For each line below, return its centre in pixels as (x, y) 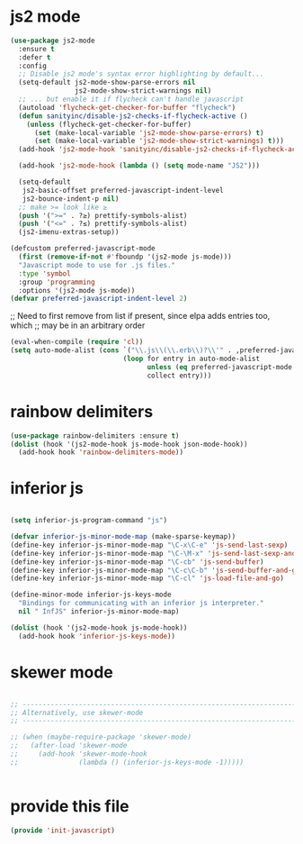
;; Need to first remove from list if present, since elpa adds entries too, (140, 316)
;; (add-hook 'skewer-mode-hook (79, 754)
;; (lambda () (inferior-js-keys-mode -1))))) (127, 762)
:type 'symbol (45, 273)
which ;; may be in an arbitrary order (78, 325)
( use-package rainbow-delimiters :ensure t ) (95, 436)
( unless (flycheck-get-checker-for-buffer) (109, 124)
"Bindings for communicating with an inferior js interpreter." (141, 604)
